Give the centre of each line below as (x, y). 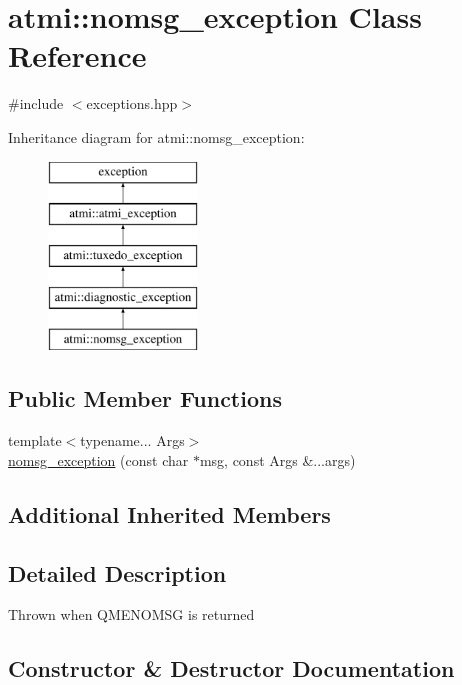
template (35, 440)
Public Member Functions (145, 398)
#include (36, 103)
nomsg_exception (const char (98, 459)
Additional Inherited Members (169, 513)
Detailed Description (117, 572)
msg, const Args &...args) (277, 459)
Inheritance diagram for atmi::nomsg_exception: (156, 136)
